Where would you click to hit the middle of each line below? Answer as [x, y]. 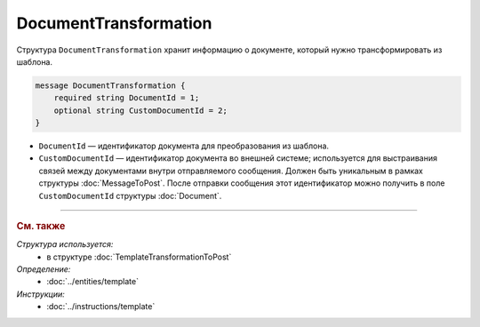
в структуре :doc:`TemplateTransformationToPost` [139, 257]
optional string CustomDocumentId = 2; [141, 110]
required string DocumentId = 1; [127, 98]
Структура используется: [65, 244]
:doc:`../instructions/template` [101, 307]
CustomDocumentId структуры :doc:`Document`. [130, 195]
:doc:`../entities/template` [93, 282]
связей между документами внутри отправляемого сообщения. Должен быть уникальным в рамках [231, 171]
